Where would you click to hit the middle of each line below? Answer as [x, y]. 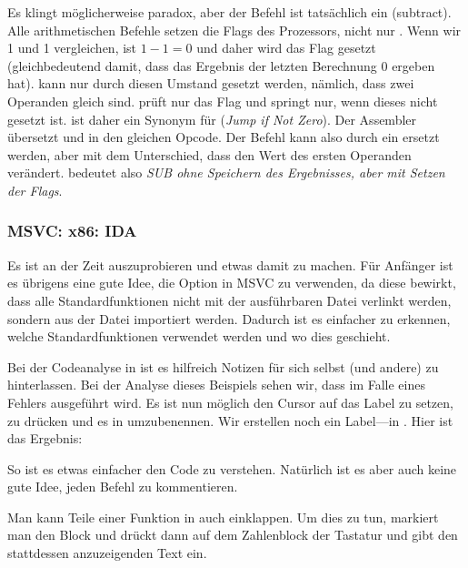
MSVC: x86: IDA [72, 231]
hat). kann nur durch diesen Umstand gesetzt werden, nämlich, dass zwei [211, 83]
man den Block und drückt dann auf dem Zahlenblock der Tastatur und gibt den [233, 535]
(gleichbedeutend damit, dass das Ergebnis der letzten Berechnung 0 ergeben [221, 65]
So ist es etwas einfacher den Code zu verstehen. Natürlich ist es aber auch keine [232, 468]
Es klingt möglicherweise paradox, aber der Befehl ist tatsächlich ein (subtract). [229, 12]
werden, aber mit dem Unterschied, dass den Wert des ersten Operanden [209, 154]
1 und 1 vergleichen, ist [72, 48]
